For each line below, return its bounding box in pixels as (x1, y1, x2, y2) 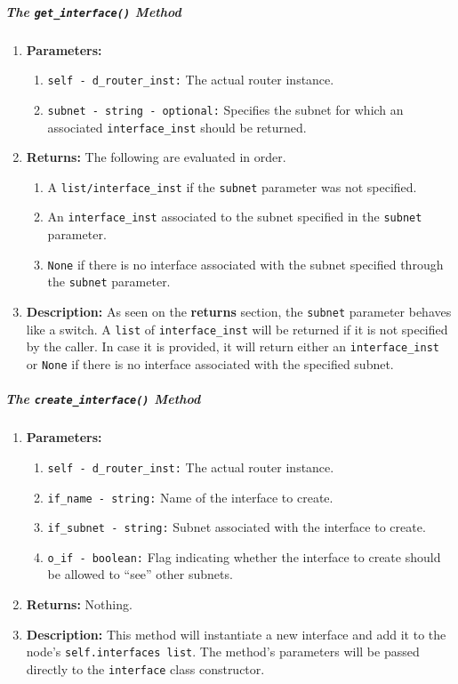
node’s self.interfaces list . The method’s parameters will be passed (26, 642, 420, 661)
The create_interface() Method (5, 390, 201, 408)
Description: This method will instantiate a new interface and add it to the (26, 624, 446, 643)
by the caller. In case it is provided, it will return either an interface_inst (26, 337, 439, 356)
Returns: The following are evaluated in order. (26, 148, 286, 166)
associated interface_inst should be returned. (47, 117, 307, 136)
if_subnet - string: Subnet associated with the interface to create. (47, 518, 426, 536)
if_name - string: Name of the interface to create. (47, 487, 333, 506)
